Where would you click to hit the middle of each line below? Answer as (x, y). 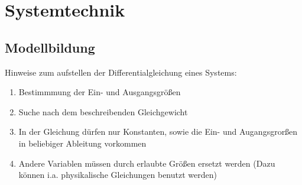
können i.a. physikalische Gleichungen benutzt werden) (118, 175)
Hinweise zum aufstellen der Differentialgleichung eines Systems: (121, 72)
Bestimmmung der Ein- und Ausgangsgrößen (100, 92)
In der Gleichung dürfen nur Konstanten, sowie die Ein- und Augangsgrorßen (158, 132)
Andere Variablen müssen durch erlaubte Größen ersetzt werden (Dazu (147, 163)
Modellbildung (50, 47)
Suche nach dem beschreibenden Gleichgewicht (103, 111)
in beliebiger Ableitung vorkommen (82, 143)
